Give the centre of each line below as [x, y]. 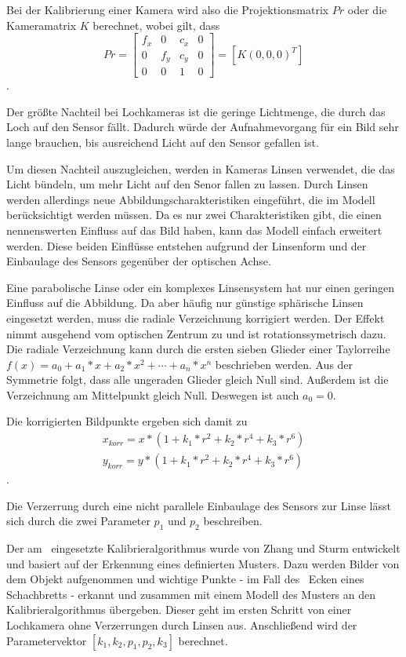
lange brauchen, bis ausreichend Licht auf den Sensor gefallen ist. [163, 142]
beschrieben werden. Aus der [284, 364]
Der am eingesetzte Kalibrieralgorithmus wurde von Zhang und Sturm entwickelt [203, 548]
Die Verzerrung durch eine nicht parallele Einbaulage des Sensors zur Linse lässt [199, 505]
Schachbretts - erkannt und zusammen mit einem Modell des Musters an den [191, 594]
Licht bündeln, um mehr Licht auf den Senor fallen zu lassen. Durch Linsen [187, 184]
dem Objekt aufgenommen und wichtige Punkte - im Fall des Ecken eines [185, 579]
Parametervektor [47, 640]
